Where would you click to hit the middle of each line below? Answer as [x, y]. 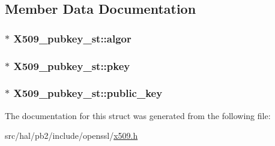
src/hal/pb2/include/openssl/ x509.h [71, 136]
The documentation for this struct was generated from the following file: [138, 115]
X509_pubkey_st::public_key [88, 93]
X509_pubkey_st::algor [72, 38]
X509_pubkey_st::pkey [72, 66]
